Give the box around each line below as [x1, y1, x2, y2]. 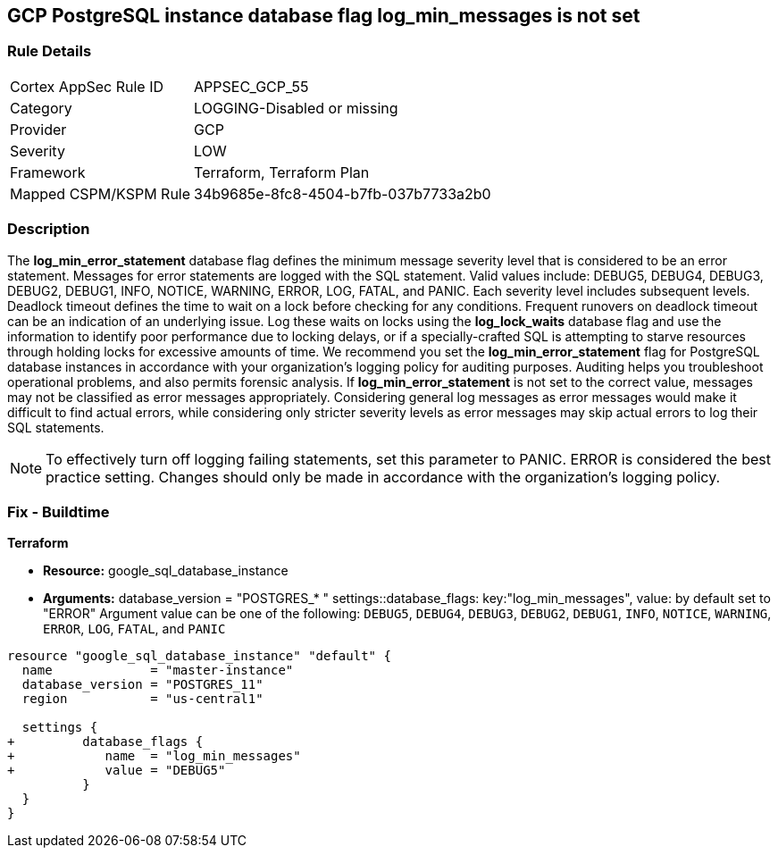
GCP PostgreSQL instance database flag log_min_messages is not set [7, 4, 640, 27]
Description [7, 220, 90, 239]
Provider [10, 120, 67, 138]
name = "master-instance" [21, 663, 294, 678]
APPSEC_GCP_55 [194, 77, 309, 96]
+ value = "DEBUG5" [7, 763, 226, 778]
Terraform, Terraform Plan [194, 163, 370, 181]
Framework [10, 163, 86, 181]
